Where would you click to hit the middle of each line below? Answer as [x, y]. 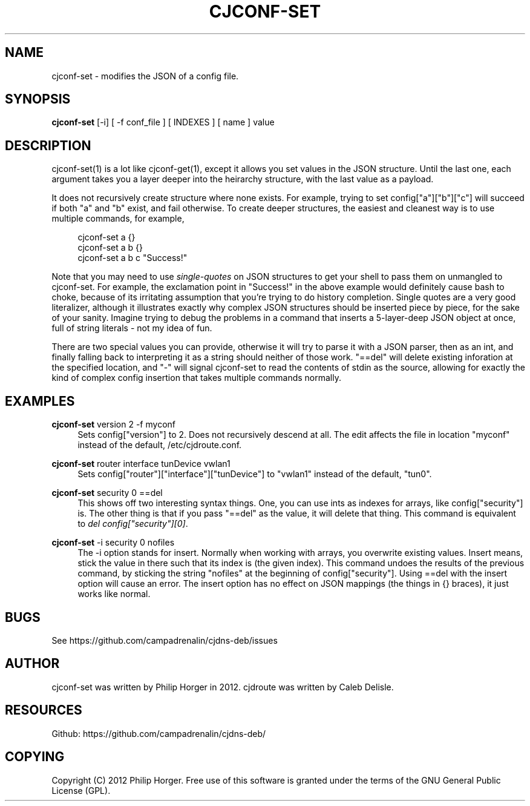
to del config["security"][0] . [133, 524]
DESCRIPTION [48, 145]
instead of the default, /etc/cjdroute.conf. [160, 445]
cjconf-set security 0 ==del [107, 493]
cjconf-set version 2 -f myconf [113, 424]
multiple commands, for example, [118, 219]
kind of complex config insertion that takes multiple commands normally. [196, 378]
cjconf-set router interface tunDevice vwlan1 [141, 464]
